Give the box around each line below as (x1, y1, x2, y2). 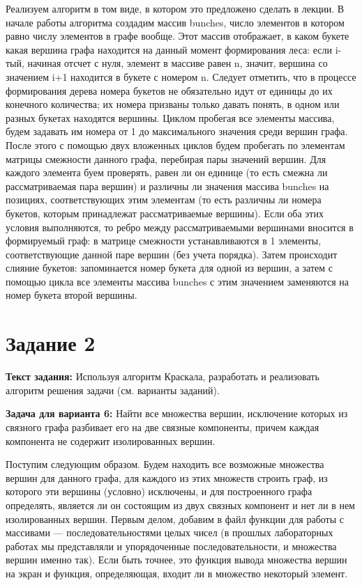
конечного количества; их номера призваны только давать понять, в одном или (6, 97, 340, 111)
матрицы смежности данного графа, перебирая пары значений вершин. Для (6, 151, 326, 166)
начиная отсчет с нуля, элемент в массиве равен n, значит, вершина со (27, 56, 328, 70)
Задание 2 (6, 329, 96, 357)
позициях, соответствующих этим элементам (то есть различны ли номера (6, 192, 322, 207)
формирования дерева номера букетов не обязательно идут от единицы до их (6, 83, 333, 97)
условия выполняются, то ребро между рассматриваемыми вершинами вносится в (6, 219, 354, 234)
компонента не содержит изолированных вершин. (6, 433, 216, 448)
